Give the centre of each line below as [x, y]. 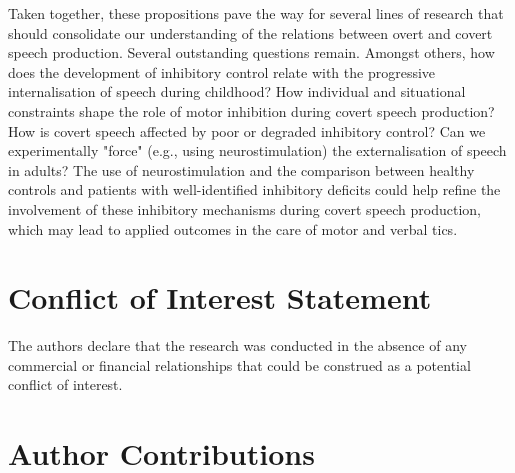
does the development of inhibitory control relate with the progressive [222, 71]
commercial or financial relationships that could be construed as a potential [239, 364]
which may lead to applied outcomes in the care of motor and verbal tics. [233, 228]
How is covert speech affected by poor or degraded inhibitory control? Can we [247, 130]
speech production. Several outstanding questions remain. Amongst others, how [251, 52]
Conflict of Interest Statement [220, 297]
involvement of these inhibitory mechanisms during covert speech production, [244, 208]
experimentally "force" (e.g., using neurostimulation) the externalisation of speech [257, 150]
